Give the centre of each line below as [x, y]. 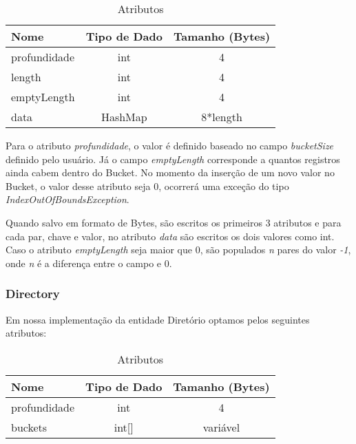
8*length [222, 117]
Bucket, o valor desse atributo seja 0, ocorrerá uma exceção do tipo [147, 186]
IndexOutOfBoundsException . [67, 199]
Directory [33, 294]
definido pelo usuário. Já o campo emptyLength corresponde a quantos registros [173, 159]
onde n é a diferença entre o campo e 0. [89, 263]
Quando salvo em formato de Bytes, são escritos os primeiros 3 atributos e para [174, 222]
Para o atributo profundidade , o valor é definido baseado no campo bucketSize [170, 145]
